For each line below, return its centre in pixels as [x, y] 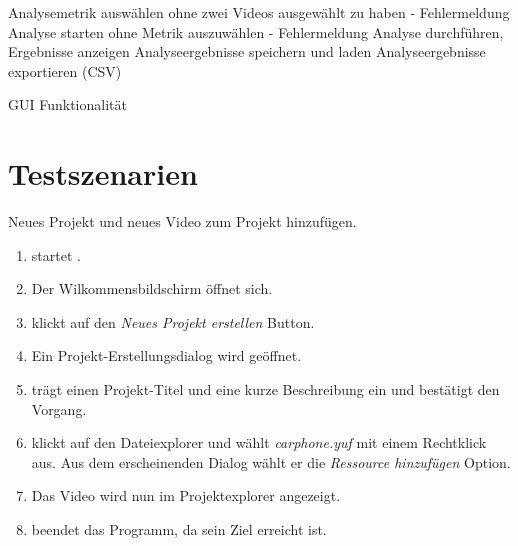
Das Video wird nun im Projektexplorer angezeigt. [186, 495]
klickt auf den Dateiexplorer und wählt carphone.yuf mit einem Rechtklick [259, 442]
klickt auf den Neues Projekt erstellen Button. [173, 321]
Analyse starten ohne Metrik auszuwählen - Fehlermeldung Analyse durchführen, [256, 31]
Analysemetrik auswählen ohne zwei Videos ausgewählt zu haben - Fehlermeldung [259, 12]
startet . [56, 254]
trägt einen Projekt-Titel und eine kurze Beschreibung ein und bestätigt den [265, 389]
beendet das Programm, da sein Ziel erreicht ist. [179, 529]
